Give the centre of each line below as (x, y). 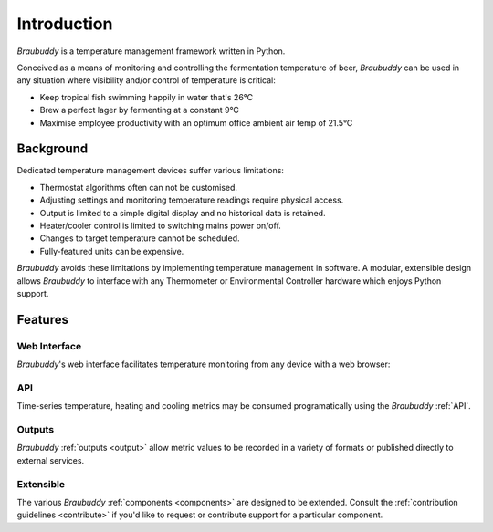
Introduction (65, 24)
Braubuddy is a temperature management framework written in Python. (151, 51)
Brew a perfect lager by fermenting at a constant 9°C (139, 110)
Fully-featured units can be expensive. (112, 251)
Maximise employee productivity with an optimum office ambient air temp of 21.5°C (196, 122)
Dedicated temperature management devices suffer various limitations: (151, 171)
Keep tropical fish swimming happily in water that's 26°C (147, 97)
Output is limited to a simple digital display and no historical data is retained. (183, 213)
